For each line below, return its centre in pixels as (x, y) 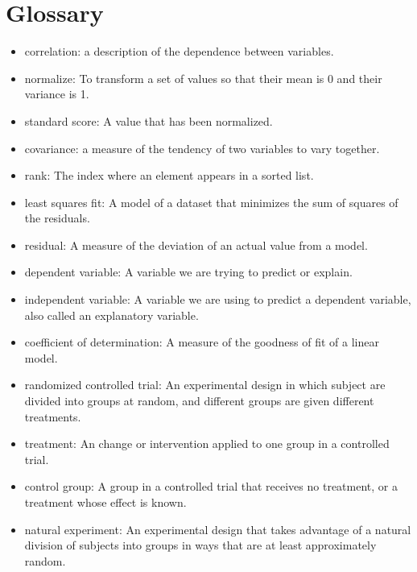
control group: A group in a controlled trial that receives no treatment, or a (211, 486)
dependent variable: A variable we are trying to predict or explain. (188, 272)
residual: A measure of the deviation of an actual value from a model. (196, 245)
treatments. (53, 416)
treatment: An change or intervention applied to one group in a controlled (207, 444)
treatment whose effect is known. (105, 502)
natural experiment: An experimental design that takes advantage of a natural (218, 529)
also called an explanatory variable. (111, 315)
